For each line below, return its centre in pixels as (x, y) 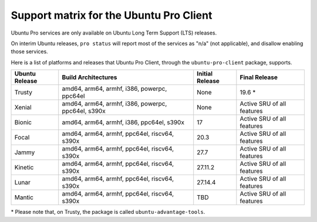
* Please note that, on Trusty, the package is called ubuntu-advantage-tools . (108, 212)
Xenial (23, 107)
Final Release (259, 77)
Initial (205, 74)
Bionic (23, 122)
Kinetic (24, 168)
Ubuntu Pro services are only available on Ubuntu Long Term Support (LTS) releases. (114, 33)
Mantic (24, 197)
